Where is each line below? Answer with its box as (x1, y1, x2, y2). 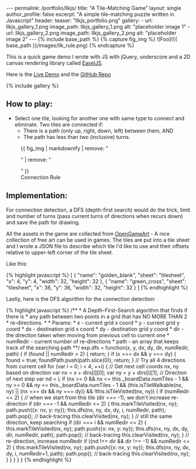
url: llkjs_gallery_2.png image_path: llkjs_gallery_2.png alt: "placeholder (6, 29, 177, 36)
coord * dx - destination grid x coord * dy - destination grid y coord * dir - (6, 325, 184, 332)
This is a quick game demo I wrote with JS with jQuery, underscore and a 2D (6, 53, 191, 60)
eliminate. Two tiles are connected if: (14, 121, 104, 128)
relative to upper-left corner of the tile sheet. (6, 249, 114, 256)
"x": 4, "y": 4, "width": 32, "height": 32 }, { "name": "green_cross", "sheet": (6, 277, 187, 285)
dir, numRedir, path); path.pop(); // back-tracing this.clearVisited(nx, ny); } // (6, 431, 190, 438)
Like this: (6, 260, 28, 267)
